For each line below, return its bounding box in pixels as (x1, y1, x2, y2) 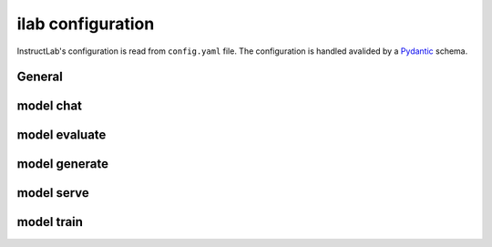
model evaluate (16, 128, 107, 143)
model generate (16, 156, 109, 172)
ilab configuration (16, 14, 155, 34)
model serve (16, 185, 90, 201)
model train (16, 214, 84, 230)
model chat (16, 98, 82, 114)
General (16, 69, 64, 85)
